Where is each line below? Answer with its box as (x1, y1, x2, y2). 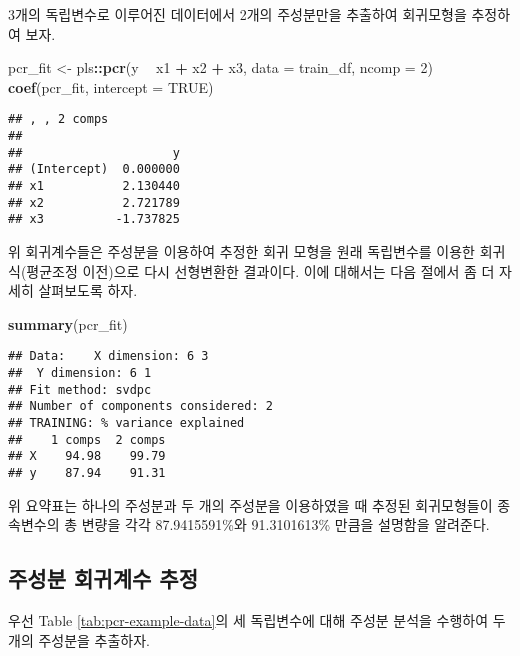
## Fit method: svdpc (8, 382, 152, 397)
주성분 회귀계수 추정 (8, 563, 198, 594)
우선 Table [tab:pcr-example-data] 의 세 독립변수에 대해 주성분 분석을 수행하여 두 (8, 609, 506, 630)
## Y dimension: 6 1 (8, 366, 152, 380)
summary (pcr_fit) (8, 313, 128, 334)
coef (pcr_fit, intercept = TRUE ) (8, 76, 214, 97)
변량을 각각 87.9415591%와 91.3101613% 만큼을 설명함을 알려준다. (81, 514, 490, 535)
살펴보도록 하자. (38, 280, 138, 301)
